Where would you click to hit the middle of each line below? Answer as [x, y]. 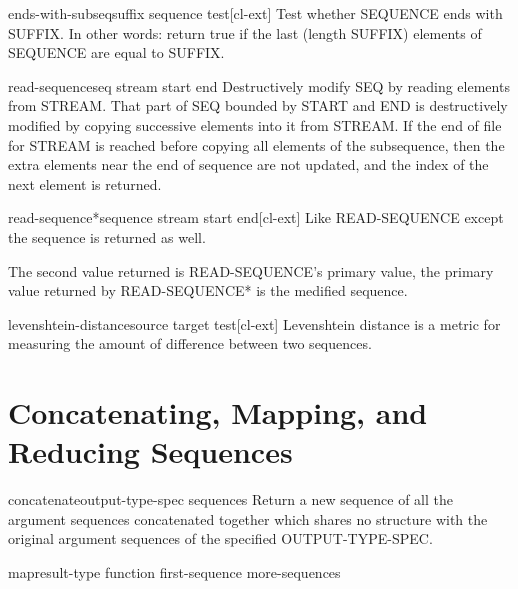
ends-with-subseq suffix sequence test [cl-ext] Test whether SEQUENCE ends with [255, 13]
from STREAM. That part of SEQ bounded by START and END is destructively [258, 105]
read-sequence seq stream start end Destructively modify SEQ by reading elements [259, 85]
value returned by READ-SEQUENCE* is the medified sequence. [208, 290]
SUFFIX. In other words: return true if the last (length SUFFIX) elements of [245, 32]
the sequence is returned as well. [107, 236]
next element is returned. [85, 183]
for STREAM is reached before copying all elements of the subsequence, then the [256, 144]
